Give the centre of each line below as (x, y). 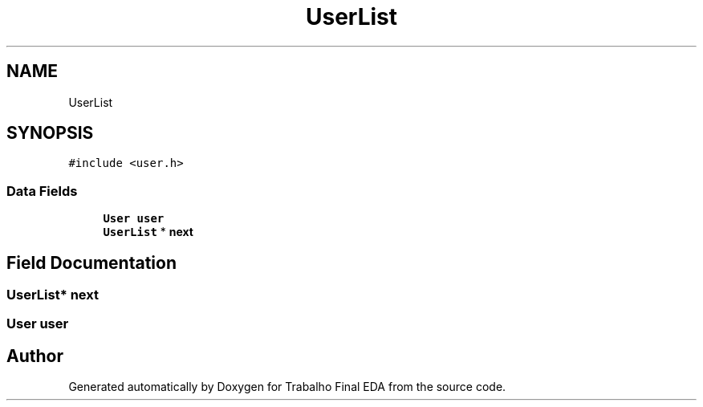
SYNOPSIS (50, 133)
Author (35, 356)
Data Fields (42, 191)
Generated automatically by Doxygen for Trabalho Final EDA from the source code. (287, 387)
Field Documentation (91, 263)
